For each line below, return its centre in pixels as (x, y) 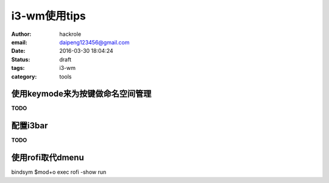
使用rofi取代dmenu (48, 158)
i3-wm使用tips (49, 16)
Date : (18, 51)
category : (24, 77)
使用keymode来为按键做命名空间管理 (81, 94)
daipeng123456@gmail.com (95, 42)
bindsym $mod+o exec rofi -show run (59, 172)
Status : (21, 59)
